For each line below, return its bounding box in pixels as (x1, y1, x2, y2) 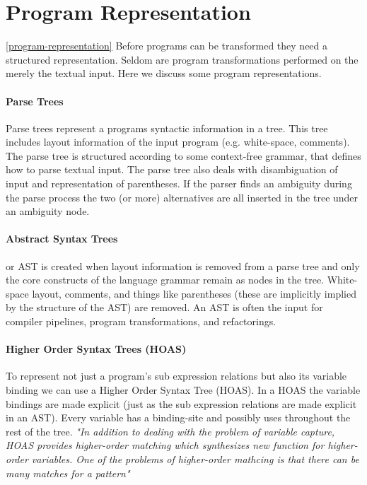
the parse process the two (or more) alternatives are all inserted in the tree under (6, 189, 359, 204)
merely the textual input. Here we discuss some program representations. (6, 66, 322, 81)
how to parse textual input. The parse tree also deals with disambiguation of (6, 162, 338, 177)
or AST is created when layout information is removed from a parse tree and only (6, 258, 360, 273)
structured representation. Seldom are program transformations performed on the (6, 52, 359, 66)
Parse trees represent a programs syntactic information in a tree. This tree (6, 120, 328, 135)
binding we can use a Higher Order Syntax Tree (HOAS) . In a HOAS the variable (6, 382, 361, 397)
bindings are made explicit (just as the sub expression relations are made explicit (6, 396, 357, 411)
